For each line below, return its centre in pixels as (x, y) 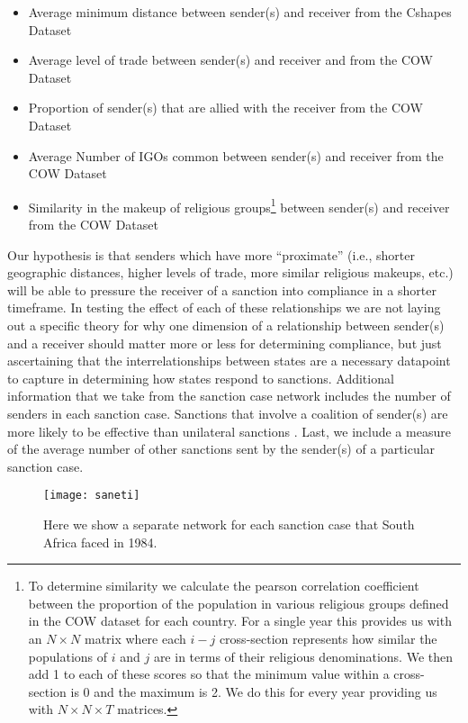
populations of (68, 656)
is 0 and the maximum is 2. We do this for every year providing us (254, 691)
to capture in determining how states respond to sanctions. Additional (201, 378)
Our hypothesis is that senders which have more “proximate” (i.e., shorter (211, 254)
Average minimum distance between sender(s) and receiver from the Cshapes (240, 12)
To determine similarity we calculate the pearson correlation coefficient (224, 586)
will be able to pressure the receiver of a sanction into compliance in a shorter (222, 289)
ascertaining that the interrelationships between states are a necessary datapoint (229, 361)
